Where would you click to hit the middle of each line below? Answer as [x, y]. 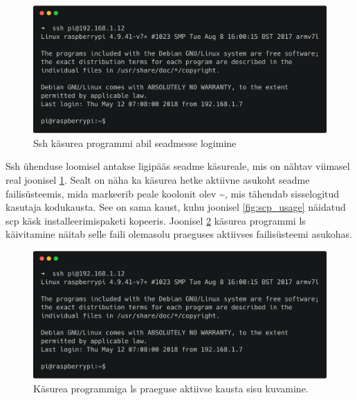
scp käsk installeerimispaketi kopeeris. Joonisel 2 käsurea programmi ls [156, 220]
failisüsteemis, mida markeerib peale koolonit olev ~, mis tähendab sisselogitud [173, 193]
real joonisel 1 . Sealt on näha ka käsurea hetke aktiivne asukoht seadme [158, 180]
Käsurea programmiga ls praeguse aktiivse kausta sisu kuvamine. [171, 388]
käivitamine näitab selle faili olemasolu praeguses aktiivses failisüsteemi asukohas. [179, 234]
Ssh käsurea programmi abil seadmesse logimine [135, 142]
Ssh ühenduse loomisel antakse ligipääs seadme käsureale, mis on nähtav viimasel [178, 166]
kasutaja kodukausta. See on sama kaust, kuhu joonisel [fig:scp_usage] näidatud [176, 207]
